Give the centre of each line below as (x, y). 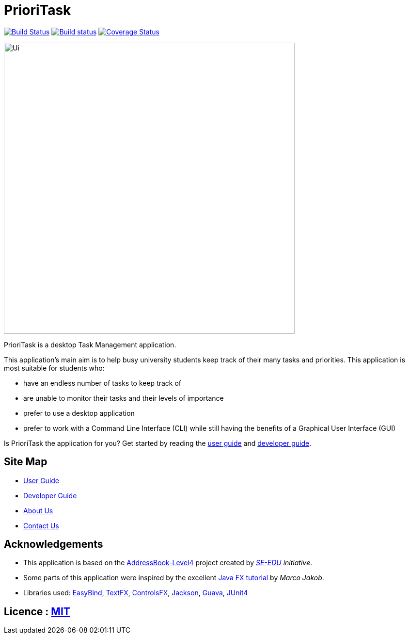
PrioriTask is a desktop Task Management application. (90, 344)
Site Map (26, 462)
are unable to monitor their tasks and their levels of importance (124, 398)
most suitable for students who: (54, 368)
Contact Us (41, 525)
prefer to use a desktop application (79, 413)
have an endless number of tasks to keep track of (102, 383)
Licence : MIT (37, 611)
